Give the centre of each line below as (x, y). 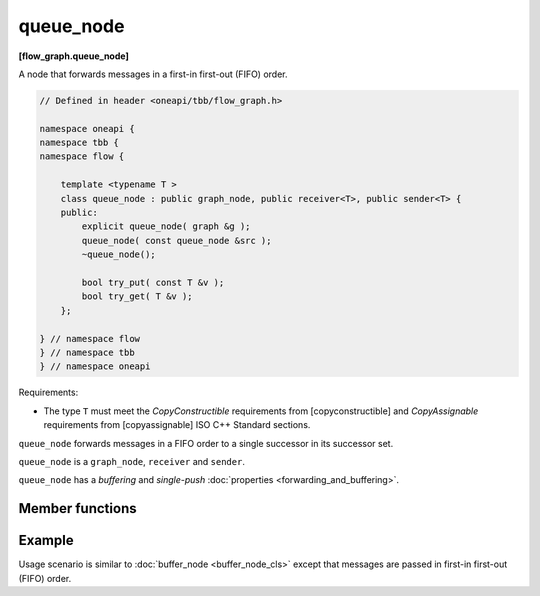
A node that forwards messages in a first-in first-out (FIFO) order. (153, 74)
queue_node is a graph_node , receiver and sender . (131, 461)
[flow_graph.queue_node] (73, 56)
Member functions (77, 508)
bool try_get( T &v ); (137, 296)
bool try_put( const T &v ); (153, 282)
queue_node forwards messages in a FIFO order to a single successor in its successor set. (206, 443)
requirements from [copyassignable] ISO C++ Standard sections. (177, 425)
